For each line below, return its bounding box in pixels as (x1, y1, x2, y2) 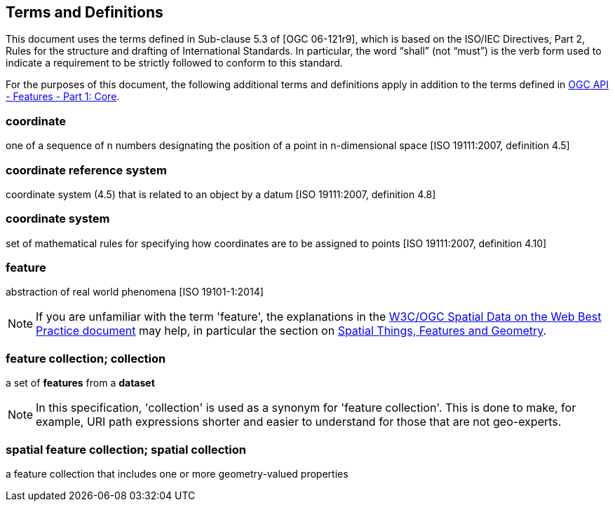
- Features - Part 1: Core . (6, 90, 120, 103)
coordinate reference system (6, 162, 167, 177)
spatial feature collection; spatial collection (6, 442, 246, 457)
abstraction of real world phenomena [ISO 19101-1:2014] (6, 286, 264, 298)
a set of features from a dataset (6, 377, 155, 389)
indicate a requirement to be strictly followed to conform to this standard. (6, 57, 343, 69)
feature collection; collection (6, 351, 166, 366)
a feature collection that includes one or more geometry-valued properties (6, 467, 349, 480)
